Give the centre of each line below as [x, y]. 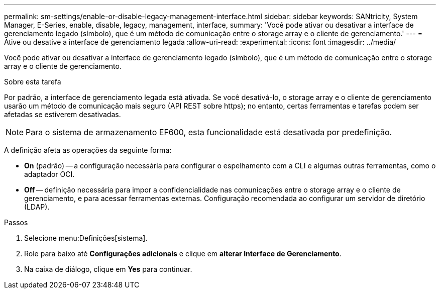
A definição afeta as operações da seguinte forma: [88, 150]
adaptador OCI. [49, 174]
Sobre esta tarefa [33, 82]
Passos [16, 222]
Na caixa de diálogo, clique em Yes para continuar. [108, 269]
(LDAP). [37, 207]
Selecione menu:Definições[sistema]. [86, 238]
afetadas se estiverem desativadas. [63, 114]
